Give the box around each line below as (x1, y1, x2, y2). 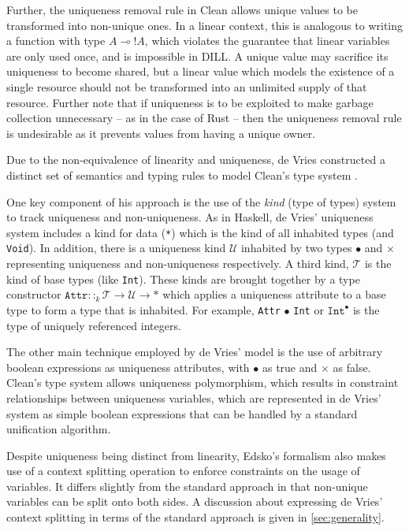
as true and (262, 358, 318, 375)
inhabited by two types (240, 240, 352, 256)
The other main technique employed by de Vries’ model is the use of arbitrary (6, 343, 383, 360)
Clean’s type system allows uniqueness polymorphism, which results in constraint (6, 374, 399, 391)
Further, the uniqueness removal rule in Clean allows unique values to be (6, 2, 358, 17)
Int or (293, 301, 324, 317)
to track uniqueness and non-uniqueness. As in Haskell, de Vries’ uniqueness (6, 209, 374, 225)
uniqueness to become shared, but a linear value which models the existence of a (6, 63, 395, 80)
